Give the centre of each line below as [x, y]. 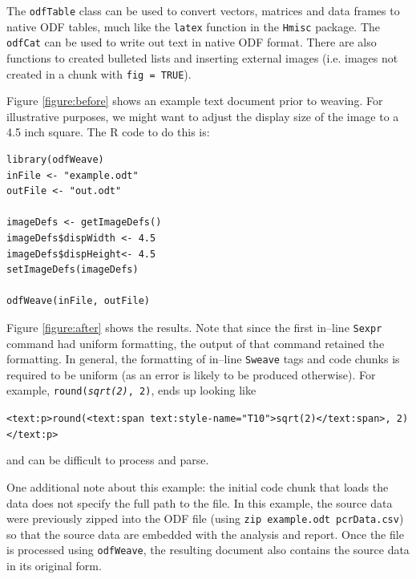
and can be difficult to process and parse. [108, 460]
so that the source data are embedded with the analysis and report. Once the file [205, 534]
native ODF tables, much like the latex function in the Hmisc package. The [194, 26]
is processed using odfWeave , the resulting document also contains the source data [208, 550]
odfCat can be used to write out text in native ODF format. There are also [192, 42]
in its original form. [54, 566]
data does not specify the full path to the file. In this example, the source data [200, 502]
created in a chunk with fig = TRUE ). [99, 73]
